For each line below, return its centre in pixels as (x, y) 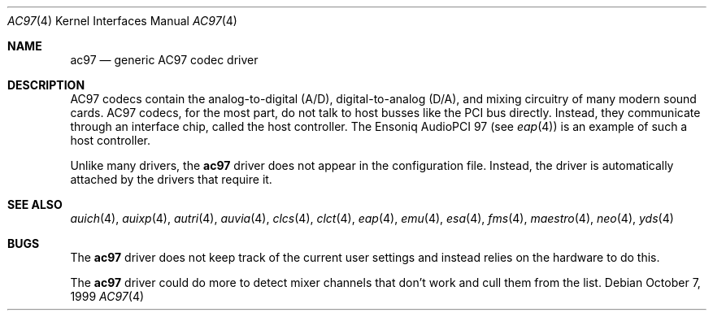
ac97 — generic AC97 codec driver (164, 60)
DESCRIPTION (46, 85)
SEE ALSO (35, 204)
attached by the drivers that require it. (171, 179)
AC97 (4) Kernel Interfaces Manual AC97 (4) (122, 21)
